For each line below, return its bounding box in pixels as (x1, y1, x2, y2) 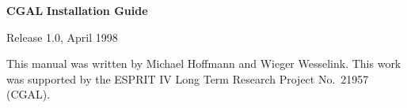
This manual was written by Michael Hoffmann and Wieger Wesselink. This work (6, 55, 401, 72)
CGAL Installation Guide (6, 2, 148, 18)
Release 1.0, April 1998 (6, 28, 118, 45)
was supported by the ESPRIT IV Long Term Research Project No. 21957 (6, 70, 369, 87)
